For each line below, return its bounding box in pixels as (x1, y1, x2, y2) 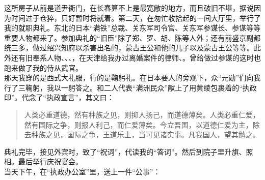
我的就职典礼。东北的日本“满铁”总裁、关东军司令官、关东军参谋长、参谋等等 (4, 22, 261, 33)
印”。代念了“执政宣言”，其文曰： (4, 92, 114, 103)
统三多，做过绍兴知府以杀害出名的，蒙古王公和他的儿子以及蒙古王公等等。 (4, 42, 254, 53)
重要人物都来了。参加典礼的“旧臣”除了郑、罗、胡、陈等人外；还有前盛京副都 (4, 32, 261, 43)
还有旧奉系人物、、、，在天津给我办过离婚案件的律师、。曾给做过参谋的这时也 (11, 52, 261, 63)
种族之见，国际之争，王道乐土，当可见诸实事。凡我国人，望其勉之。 (31, 129, 260, 140)
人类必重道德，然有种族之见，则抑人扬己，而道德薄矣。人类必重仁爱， (24, 109, 260, 119)
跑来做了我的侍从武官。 (4, 62, 83, 73)
